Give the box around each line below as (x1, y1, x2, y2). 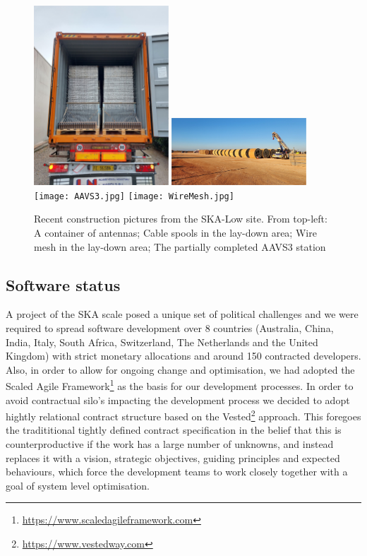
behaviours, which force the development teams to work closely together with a (6, 464, 348, 479)
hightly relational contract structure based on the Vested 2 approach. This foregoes (6, 407, 361, 423)
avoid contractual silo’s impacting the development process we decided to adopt (6, 392, 350, 407)
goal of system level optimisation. (6, 478, 150, 492)
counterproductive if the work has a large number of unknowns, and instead (6, 437, 334, 451)
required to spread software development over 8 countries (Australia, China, (6, 320, 334, 335)
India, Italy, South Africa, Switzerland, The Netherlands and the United (6, 334, 318, 349)
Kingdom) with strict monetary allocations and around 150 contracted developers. (6, 348, 361, 363)
